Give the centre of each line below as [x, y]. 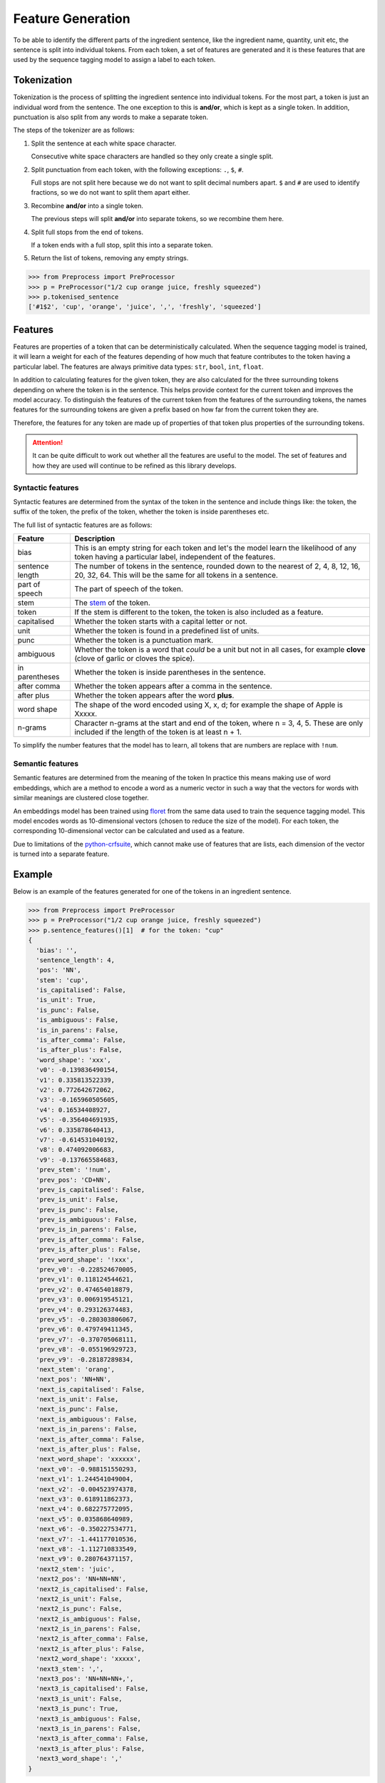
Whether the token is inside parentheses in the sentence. [170, 673]
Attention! [48, 443]
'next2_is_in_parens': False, [89, 1629]
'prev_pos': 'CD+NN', [74, 1180]
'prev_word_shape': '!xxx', [85, 1260]
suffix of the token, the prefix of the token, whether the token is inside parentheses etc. [141, 512]
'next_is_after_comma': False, [91, 1439]
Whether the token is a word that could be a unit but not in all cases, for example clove [220, 650]
